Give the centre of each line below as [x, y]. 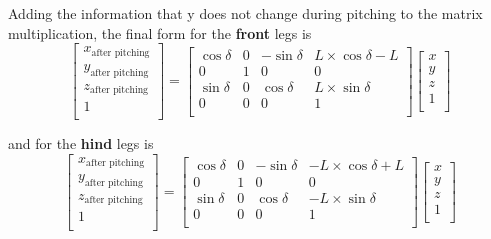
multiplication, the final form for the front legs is [160, 32]
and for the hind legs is [81, 143]
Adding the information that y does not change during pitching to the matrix [245, 13]
